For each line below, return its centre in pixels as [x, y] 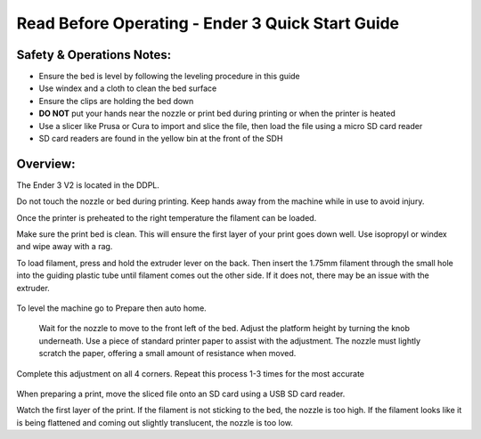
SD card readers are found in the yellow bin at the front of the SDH [161, 139]
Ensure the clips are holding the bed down [116, 101]
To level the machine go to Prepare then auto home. [111, 308]
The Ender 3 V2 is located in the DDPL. [88, 185]
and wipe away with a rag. [65, 247]
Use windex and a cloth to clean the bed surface [128, 88]
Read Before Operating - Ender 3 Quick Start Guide [208, 23]
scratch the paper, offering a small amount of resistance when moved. [167, 354]
